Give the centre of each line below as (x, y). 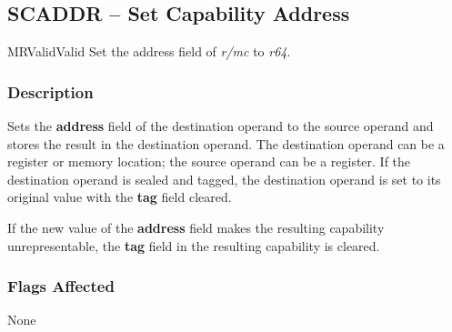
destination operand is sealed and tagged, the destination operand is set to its (224, 179)
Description (50, 91)
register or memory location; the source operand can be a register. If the (209, 161)
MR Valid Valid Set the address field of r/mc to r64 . (149, 51)
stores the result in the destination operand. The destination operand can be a (226, 143)
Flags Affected (61, 286)
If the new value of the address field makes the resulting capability (196, 227)
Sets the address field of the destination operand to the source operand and (221, 126)
